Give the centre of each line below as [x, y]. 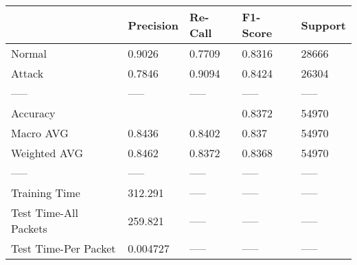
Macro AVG [40, 133]
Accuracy [33, 113]
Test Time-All [45, 212]
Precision [153, 25]
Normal [29, 53]
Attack [27, 73]
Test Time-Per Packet [64, 248]
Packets [29, 228]
